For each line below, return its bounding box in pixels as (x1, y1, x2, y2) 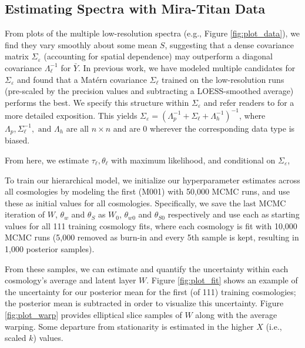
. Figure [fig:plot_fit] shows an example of (146, 274, 298, 286)
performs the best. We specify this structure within (5, 96, 189, 108)
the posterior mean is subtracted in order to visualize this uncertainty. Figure (5, 297, 284, 309)
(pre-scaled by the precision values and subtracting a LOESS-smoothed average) (5, 85, 294, 97)
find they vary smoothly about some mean (5, 38, 157, 51)
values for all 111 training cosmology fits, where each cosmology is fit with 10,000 (5, 219, 297, 232)
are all (66, 122, 89, 134)
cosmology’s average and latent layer (5, 274, 136, 286)
